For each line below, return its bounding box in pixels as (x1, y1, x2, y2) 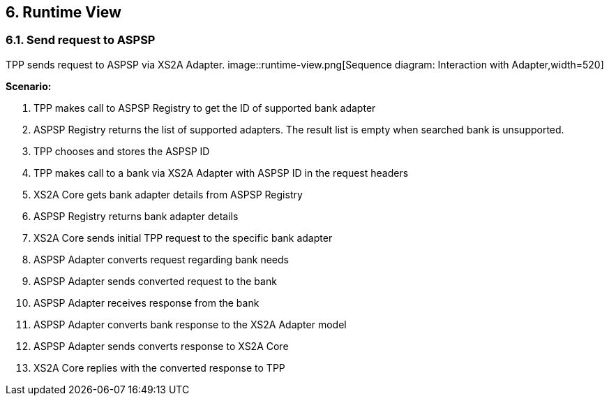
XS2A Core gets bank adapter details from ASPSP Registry (33, 188, 303, 200)
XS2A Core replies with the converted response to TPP (33, 361, 285, 374)
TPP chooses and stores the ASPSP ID (33, 145, 210, 157)
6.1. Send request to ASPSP (6, 33, 156, 48)
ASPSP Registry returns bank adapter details (33, 210, 239, 222)
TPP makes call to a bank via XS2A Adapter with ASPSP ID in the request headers (33, 166, 409, 179)
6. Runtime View (6, 3, 121, 21)
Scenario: (6, 80, 52, 92)
